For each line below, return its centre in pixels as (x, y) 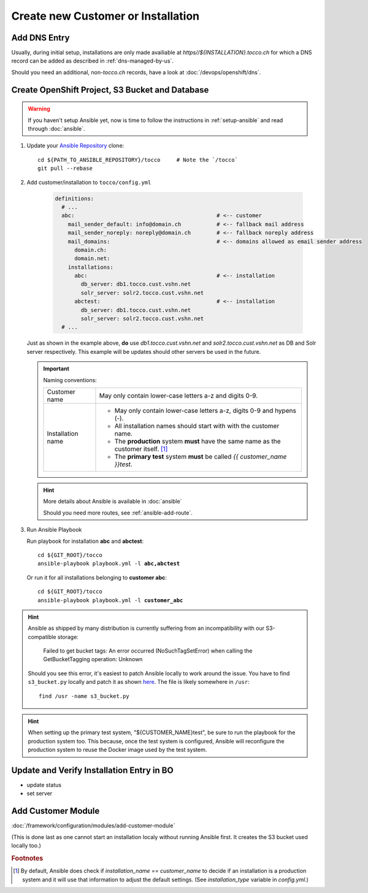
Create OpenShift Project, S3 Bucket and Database (110, 90)
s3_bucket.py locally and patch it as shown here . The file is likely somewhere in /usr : (139, 682)
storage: (68, 637)
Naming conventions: (70, 380)
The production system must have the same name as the (197, 441)
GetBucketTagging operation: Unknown (93, 659)
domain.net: (92, 259)
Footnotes (27, 858)
